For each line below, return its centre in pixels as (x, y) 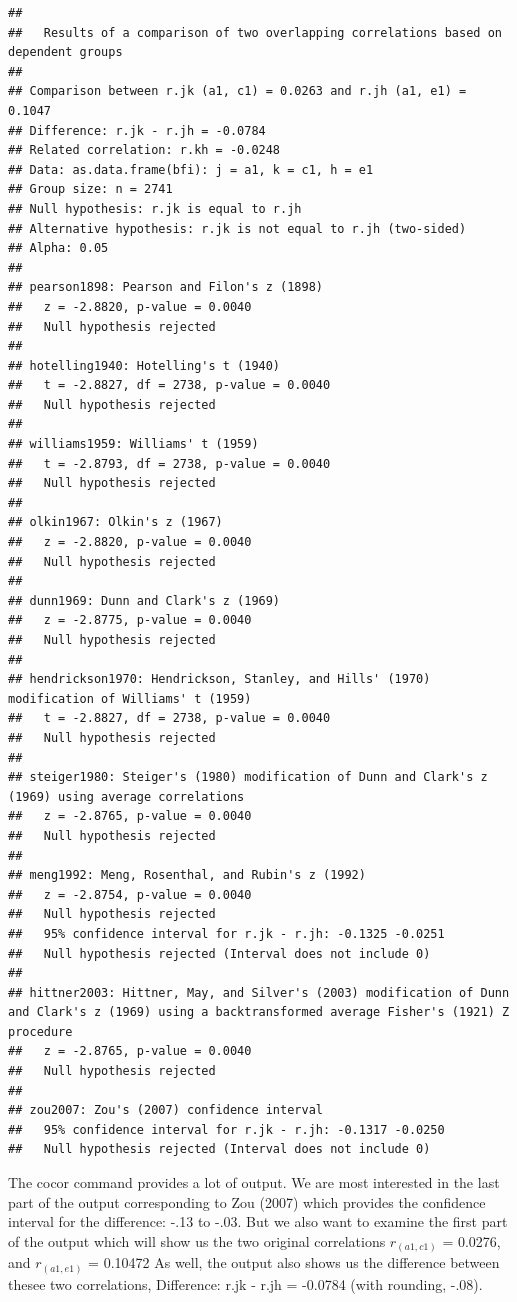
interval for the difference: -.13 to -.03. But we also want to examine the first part (258, 1221)
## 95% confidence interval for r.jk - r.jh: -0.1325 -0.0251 (226, 933)
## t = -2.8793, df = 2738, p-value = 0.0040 (169, 463)
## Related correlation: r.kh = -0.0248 (144, 150)
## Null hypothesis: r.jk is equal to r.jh (155, 208)
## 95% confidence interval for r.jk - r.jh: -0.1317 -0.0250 (226, 1129)
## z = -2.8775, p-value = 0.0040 (130, 620)
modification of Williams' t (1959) (130, 698)
